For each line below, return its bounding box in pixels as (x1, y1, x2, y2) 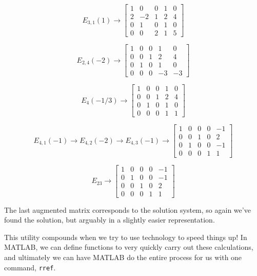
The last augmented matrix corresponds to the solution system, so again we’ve (4, 204, 251, 215)
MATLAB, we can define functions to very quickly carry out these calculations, (4, 242, 253, 252)
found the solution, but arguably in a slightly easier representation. (4, 214, 215, 225)
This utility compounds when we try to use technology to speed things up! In (4, 231, 247, 242)
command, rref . (4, 262, 56, 272)
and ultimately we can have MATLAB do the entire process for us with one (4, 252, 242, 262)
